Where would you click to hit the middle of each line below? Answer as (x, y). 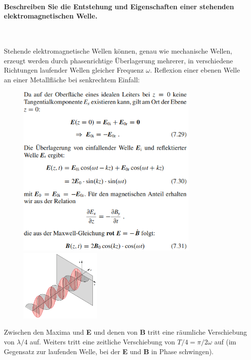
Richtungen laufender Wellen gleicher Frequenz (74, 70)
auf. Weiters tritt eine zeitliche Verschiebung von (102, 341)
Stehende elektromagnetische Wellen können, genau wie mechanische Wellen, (118, 50)
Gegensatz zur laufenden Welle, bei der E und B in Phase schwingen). (109, 351)
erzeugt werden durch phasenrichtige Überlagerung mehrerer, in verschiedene (118, 60)
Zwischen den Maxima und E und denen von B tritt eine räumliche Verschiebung (125, 332)
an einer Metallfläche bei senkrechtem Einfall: (72, 79)
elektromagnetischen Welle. (51, 16)
